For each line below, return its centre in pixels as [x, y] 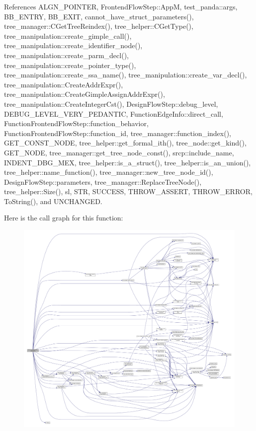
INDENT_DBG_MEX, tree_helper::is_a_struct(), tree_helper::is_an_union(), [128, 162]
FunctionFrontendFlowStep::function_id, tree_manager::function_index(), [118, 133]
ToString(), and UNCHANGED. [53, 201]
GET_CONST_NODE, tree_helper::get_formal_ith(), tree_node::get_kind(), [125, 143]
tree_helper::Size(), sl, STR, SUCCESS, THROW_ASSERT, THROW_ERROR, [128, 191]
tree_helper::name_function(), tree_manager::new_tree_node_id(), [109, 172]
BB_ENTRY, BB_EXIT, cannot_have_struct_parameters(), [99, 16]
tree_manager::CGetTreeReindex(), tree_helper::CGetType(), [99, 26]
